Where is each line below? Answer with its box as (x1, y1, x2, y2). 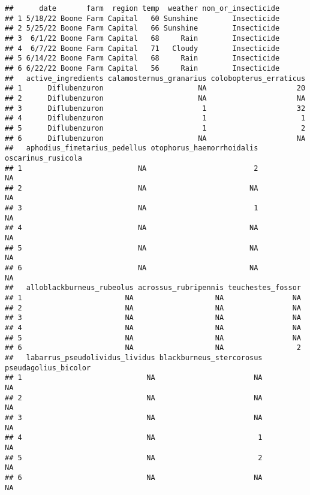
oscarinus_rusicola (5, 153, 82, 162)
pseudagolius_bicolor (5, 363, 91, 372)
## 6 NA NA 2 (5, 343, 301, 352)
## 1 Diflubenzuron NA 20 (5, 84, 306, 93)
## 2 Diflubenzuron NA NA (5, 93, 306, 102)
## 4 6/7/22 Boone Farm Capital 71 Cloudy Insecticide (5, 44, 280, 53)
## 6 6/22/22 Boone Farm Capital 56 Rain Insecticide (5, 64, 280, 73)
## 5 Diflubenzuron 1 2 (5, 123, 306, 132)
